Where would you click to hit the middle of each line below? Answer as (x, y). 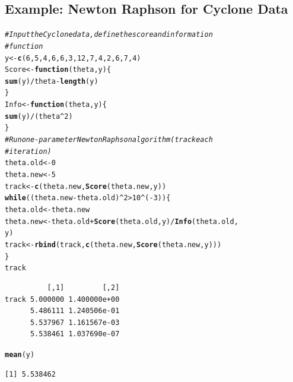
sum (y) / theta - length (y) (52, 81)
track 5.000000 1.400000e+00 (62, 299)
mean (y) (20, 354)
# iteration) (28, 151)
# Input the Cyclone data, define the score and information (109, 35)
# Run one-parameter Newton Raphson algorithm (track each (109, 140)
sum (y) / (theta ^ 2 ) (39, 116)
